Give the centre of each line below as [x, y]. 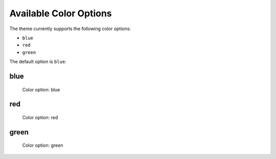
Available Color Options [61, 13]
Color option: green [43, 145]
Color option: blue [41, 89]
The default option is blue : [38, 62]
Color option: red [40, 117]
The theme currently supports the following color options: [70, 29]
